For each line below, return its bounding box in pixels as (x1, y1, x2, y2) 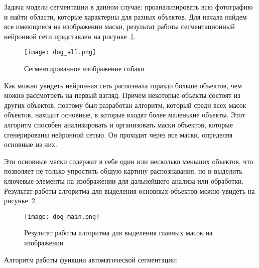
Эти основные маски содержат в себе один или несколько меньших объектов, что (4, 156, 253, 166)
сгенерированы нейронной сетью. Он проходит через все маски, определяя (4, 129, 233, 140)
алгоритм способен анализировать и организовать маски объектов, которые (4, 119, 233, 129)
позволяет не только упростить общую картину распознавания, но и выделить (4, 166, 242, 176)
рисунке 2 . (4, 195, 37, 206)
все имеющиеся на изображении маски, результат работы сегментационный (4, 21, 235, 32)
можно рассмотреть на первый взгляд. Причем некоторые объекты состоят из (4, 90, 240, 100)
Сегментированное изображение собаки (24, 63, 145, 74)
